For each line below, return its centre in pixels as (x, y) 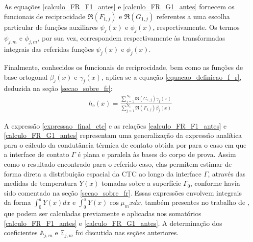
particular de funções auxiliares (51, 27)
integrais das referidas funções (49, 49)
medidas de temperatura (41, 183)
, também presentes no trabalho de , (195, 202)
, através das (227, 173)
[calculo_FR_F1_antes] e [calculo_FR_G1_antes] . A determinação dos (113, 223)
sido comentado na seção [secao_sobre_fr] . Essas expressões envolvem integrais (123, 192)
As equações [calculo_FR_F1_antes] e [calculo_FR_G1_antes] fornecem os (119, 6)
